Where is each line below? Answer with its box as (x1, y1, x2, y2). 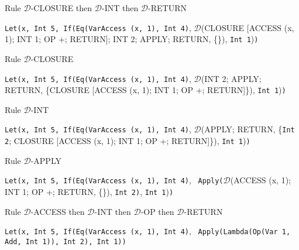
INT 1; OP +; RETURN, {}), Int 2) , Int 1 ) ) (5, 185, 174, 197)
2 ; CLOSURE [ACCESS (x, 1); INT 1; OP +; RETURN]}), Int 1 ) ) (5, 135, 250, 147)
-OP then (140, 205, 174, 217)
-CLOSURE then (30, 2, 92, 13)
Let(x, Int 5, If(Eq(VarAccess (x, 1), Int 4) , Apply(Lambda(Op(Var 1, (5, 225, 291, 237)
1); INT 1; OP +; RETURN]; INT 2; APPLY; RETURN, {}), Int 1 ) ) (5, 33, 259, 45)
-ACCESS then (30, 205, 85, 217)
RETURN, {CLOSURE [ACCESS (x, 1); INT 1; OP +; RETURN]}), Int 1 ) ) (5, 84, 286, 96)
